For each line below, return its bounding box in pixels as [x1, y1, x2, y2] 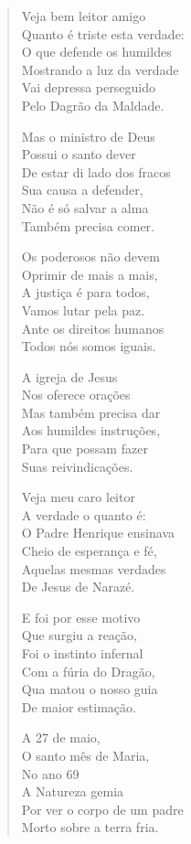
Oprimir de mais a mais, [21, 264, 158, 283]
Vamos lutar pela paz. [21, 300, 145, 319]
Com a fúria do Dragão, [21, 661, 155, 680]
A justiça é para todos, [21, 283, 150, 302]
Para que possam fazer [21, 439, 148, 458]
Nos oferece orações [21, 385, 131, 404]
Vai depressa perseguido [21, 78, 155, 97]
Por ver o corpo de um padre [21, 799, 184, 818]
